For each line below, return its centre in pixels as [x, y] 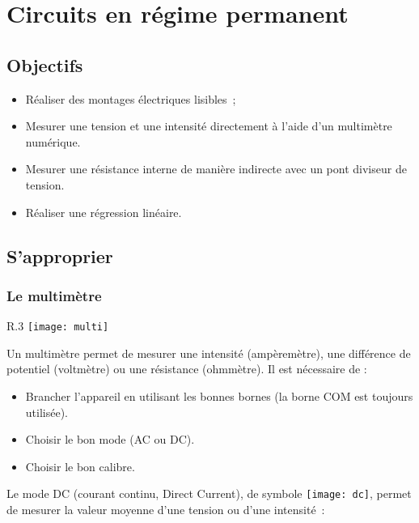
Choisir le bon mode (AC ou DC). [110, 439]
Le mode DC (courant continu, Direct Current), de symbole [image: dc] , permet [209, 493]
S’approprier [60, 255]
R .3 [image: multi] [58, 326]
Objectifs [45, 64]
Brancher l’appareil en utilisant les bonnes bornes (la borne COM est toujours [219, 395]
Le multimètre [54, 295]
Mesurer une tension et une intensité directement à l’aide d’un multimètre [209, 126]
